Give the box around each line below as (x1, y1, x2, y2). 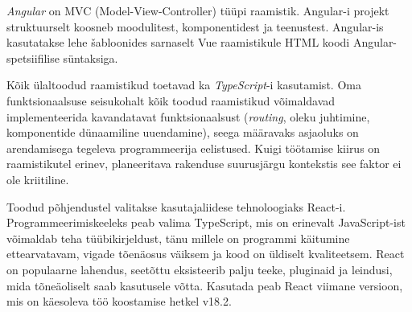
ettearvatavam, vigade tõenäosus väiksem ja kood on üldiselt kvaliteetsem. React (6, 245, 405, 262)
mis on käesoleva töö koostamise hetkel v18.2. (6, 293, 232, 310)
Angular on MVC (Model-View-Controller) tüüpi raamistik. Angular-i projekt (6, 2, 389, 18)
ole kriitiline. (6, 170, 69, 187)
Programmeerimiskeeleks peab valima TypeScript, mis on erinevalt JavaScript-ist (6, 214, 406, 231)
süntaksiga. (63, 49, 118, 66)
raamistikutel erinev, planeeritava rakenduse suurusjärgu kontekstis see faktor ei (6, 155, 402, 172)
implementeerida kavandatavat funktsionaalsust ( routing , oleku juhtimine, (6, 108, 370, 125)
